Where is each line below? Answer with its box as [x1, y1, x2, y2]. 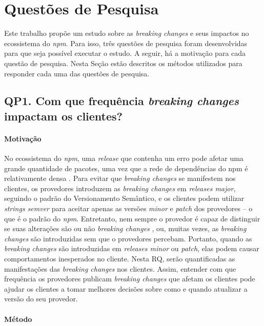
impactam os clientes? [4, 108, 123, 124]
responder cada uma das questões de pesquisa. [4, 68, 150, 78]
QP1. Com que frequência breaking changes [4, 93, 239, 109]
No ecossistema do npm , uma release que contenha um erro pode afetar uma [4, 153, 243, 164]
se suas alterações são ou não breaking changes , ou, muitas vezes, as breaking [4, 223, 247, 234]
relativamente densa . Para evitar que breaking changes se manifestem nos [4, 173, 236, 184]
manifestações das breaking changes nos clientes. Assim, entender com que [4, 263, 236, 274]
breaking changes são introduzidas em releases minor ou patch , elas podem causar [4, 243, 259, 254]
